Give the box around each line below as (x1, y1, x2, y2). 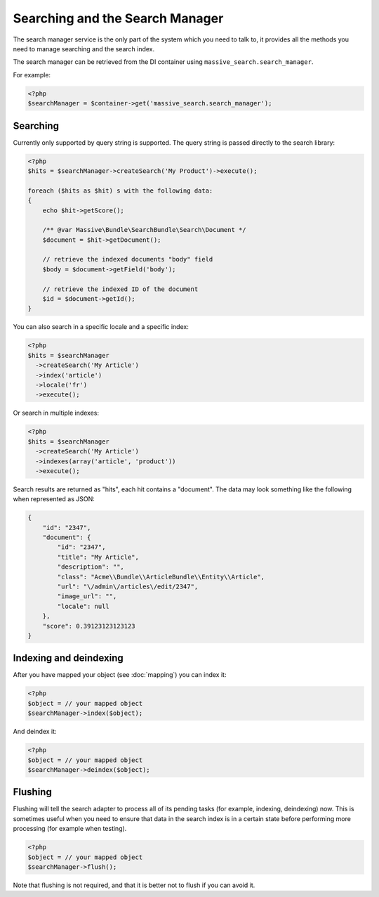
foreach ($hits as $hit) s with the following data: (27, 186, 213, 195)
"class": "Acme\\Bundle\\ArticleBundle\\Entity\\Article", (57, 573, 265, 581)
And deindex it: (13, 728, 57, 736)
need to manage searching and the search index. (13, 44, 155, 53)
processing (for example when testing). (13, 825, 127, 833)
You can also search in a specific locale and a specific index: (13, 323, 189, 331)
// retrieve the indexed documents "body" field (42, 255, 213, 264)
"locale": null (57, 602, 110, 610)
